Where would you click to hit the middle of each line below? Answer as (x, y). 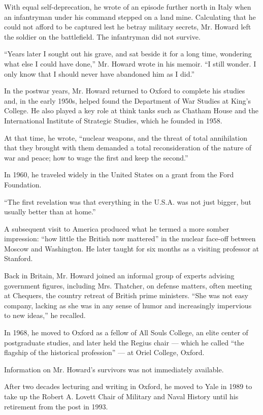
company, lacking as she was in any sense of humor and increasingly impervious (128, 305)
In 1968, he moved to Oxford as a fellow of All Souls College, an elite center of (126, 332)
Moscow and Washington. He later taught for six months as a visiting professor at (132, 248)
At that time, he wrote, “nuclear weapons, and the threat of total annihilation (126, 137)
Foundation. (23, 184)
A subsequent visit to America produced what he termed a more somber (117, 228)
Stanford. (19, 258)
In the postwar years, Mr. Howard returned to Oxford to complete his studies (125, 91)
